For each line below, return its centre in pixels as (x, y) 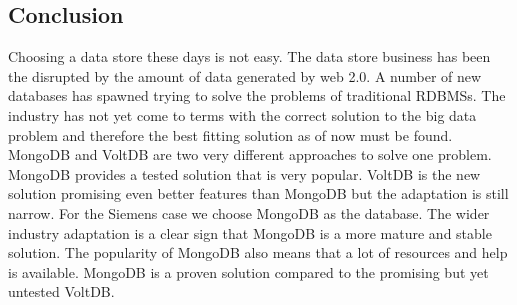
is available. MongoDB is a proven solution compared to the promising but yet (248, 271)
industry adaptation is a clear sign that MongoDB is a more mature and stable (250, 232)
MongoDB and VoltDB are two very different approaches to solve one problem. (250, 154)
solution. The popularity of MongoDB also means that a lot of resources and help (258, 252)
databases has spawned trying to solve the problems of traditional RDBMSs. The (257, 95)
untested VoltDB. (61, 291)
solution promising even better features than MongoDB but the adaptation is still (258, 193)
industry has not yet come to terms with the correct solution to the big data (242, 114)
